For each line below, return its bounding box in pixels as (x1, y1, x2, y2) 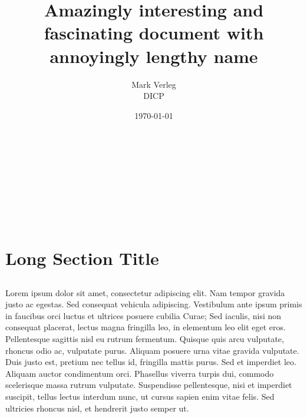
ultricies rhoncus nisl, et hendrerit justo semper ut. (5, 402, 189, 414)
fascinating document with (44, 21, 264, 45)
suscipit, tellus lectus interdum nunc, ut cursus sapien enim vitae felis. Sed (5, 390, 275, 402)
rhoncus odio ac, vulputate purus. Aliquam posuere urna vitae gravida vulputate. (5, 344, 299, 356)
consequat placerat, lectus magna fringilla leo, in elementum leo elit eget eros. (5, 321, 286, 333)
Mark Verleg (131, 78, 176, 90)
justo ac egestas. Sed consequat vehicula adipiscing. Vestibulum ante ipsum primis (5, 298, 302, 310)
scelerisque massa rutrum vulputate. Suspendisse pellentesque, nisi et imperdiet (5, 379, 292, 391)
